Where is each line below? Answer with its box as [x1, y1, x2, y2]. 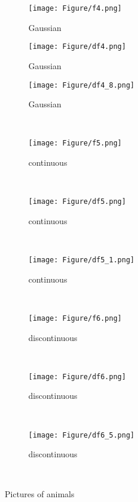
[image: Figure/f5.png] [28, 139, 122, 148]
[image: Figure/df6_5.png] [28, 430, 134, 439]
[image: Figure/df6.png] [28, 372, 126, 381]
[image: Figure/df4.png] [28, 42, 126, 51]
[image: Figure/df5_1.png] [28, 256, 134, 265]
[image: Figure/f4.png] [28, 4, 122, 13]
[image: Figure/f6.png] [28, 314, 122, 323]
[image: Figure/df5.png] [28, 197, 126, 206]
